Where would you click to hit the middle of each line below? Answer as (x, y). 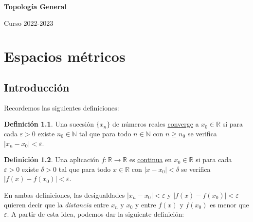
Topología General (35, 6)
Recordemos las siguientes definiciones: (62, 107)
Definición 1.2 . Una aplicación (52, 159)
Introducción (37, 87)
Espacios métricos (65, 56)
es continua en (151, 159)
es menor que (229, 204)
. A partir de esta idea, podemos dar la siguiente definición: (96, 214)
